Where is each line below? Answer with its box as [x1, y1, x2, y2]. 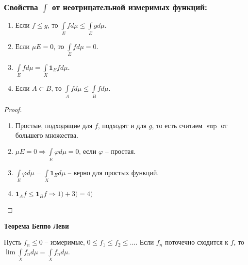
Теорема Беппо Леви [4, 220, 69, 231]
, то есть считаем [152, 120, 203, 131]
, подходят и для [98, 120, 147, 131]
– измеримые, [45, 237, 85, 247]
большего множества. [15, 130, 79, 140]
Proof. [4, 104, 22, 114]
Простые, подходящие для [15, 120, 93, 131]
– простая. [105, 146, 136, 156]
